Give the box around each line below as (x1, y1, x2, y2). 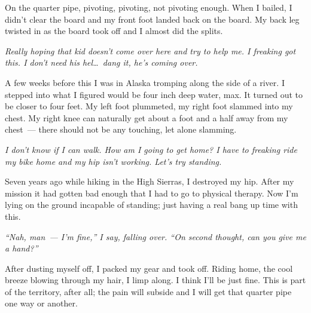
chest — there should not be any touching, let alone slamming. (5, 123, 237, 136)
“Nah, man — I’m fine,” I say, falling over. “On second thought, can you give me (5, 230, 306, 243)
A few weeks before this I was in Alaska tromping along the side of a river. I (5, 76, 285, 88)
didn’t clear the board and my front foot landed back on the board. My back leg (5, 13, 300, 25)
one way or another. (5, 297, 78, 309)
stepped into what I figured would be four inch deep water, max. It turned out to (5, 88, 303, 100)
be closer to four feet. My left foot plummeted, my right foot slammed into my (5, 100, 293, 112)
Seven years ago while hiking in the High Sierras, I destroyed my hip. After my (5, 175, 294, 188)
